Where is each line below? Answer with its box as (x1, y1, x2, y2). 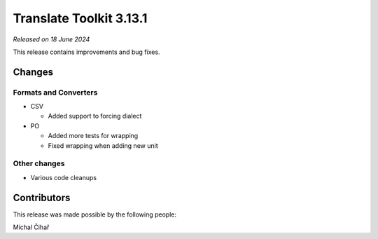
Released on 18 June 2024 (13, 35, 90, 43)
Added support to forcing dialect (48, 112, 142, 121)
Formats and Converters (13, 88, 98, 97)
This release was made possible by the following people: (13, 210, 176, 219)
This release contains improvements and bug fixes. (13, 48, 160, 56)
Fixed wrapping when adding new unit (48, 141, 158, 150)
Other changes (13, 158, 65, 168)
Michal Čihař (13, 223, 50, 231)
